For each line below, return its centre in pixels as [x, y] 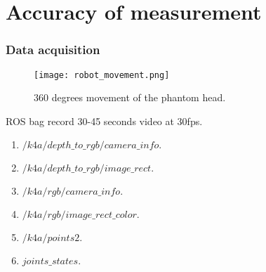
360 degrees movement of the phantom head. [130, 97]
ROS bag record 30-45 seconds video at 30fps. [104, 121]
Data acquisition [53, 50]
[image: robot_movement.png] [102, 75]
